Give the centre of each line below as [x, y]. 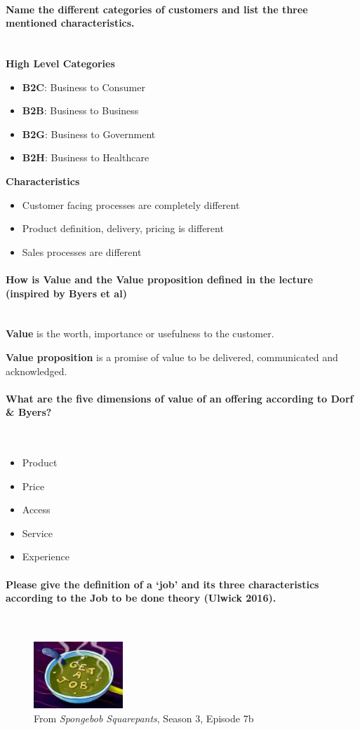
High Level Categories [60, 63]
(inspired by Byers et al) [66, 293]
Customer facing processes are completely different [131, 204]
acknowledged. [36, 371]
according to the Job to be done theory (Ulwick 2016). [141, 598]
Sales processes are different [82, 251]
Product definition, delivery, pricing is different [123, 228]
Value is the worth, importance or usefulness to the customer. [140, 333]
